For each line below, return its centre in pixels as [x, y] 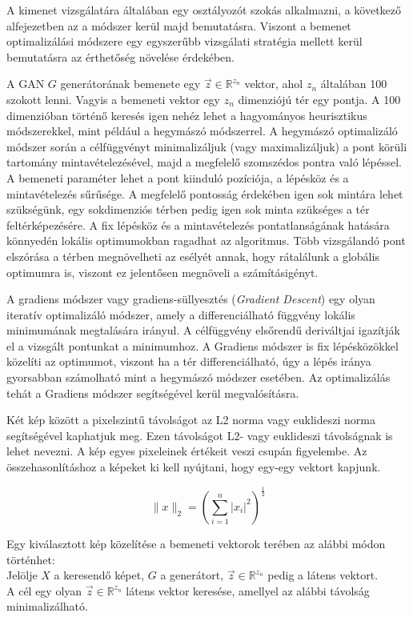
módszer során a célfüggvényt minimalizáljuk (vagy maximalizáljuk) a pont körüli [207, 146]
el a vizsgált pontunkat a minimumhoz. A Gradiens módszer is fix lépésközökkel [202, 345]
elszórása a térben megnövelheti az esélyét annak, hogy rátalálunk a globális [193, 256]
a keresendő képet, [99, 575]
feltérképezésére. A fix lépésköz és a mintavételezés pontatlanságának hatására [198, 224]
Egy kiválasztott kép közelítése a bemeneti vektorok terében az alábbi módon [196, 543]
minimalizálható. [47, 606]
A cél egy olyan [44, 590]
